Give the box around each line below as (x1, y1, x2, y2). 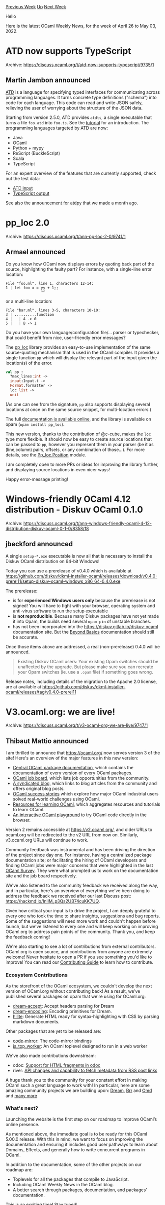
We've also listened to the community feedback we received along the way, (5, 882, 159, 889)
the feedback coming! (5, 934, 50, 940)
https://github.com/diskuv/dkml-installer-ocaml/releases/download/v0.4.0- (5, 573, 158, 579)
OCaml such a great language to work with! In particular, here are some (5, 1082, 150, 1088)
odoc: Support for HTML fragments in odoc (12, 1062, 101, 1068)
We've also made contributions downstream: (5, 1053, 96, 1058)
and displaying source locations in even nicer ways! (5, 466, 110, 472)
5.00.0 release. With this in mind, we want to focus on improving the (5, 1136, 143, 1142)
